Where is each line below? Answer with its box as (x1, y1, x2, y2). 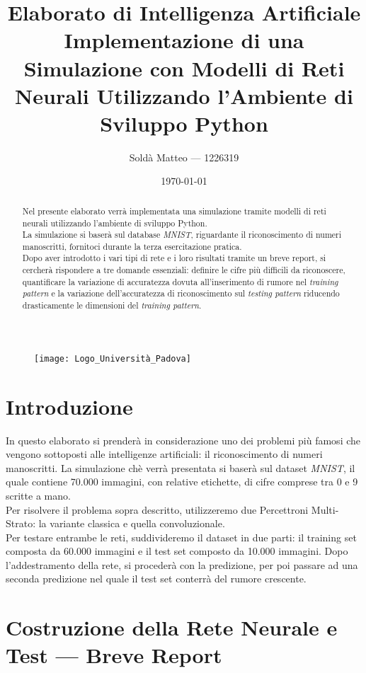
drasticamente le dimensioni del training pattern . (22, 299, 202, 311)
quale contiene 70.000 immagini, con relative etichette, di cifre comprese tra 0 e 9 (6, 474, 358, 489)
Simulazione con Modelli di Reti (23, 53, 345, 82)
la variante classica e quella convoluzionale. (38, 516, 225, 531)
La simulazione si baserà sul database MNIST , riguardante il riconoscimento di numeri (22, 229, 342, 241)
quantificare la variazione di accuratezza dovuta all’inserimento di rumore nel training (22, 275, 338, 287)
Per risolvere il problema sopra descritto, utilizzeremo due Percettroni (6, 502, 309, 517)
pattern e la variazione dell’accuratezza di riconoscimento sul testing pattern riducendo (22, 287, 340, 299)
